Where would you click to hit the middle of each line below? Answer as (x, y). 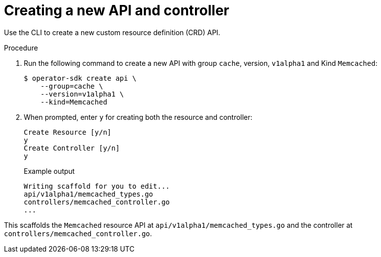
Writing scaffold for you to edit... (97, 186)
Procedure (21, 48)
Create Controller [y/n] (72, 148)
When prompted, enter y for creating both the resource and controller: (138, 117)
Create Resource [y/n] (68, 132)
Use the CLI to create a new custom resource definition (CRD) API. (112, 32)
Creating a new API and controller (117, 10)
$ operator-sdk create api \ (80, 78)
